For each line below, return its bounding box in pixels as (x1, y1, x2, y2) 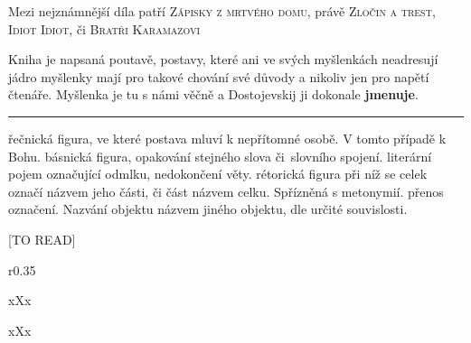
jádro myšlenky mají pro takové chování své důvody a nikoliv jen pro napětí (8, 67, 429, 86)
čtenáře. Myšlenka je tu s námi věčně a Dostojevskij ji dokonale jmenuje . (8, 85, 419, 104)
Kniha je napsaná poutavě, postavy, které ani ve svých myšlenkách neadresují (8, 50, 438, 69)
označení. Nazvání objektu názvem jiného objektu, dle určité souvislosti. (8, 199, 408, 218)
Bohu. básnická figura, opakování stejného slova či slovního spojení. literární (8, 146, 432, 165)
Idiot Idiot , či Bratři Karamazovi (8, 19, 201, 38)
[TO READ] (8, 229, 76, 248)
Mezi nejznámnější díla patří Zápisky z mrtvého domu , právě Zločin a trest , (8, 2, 436, 20)
